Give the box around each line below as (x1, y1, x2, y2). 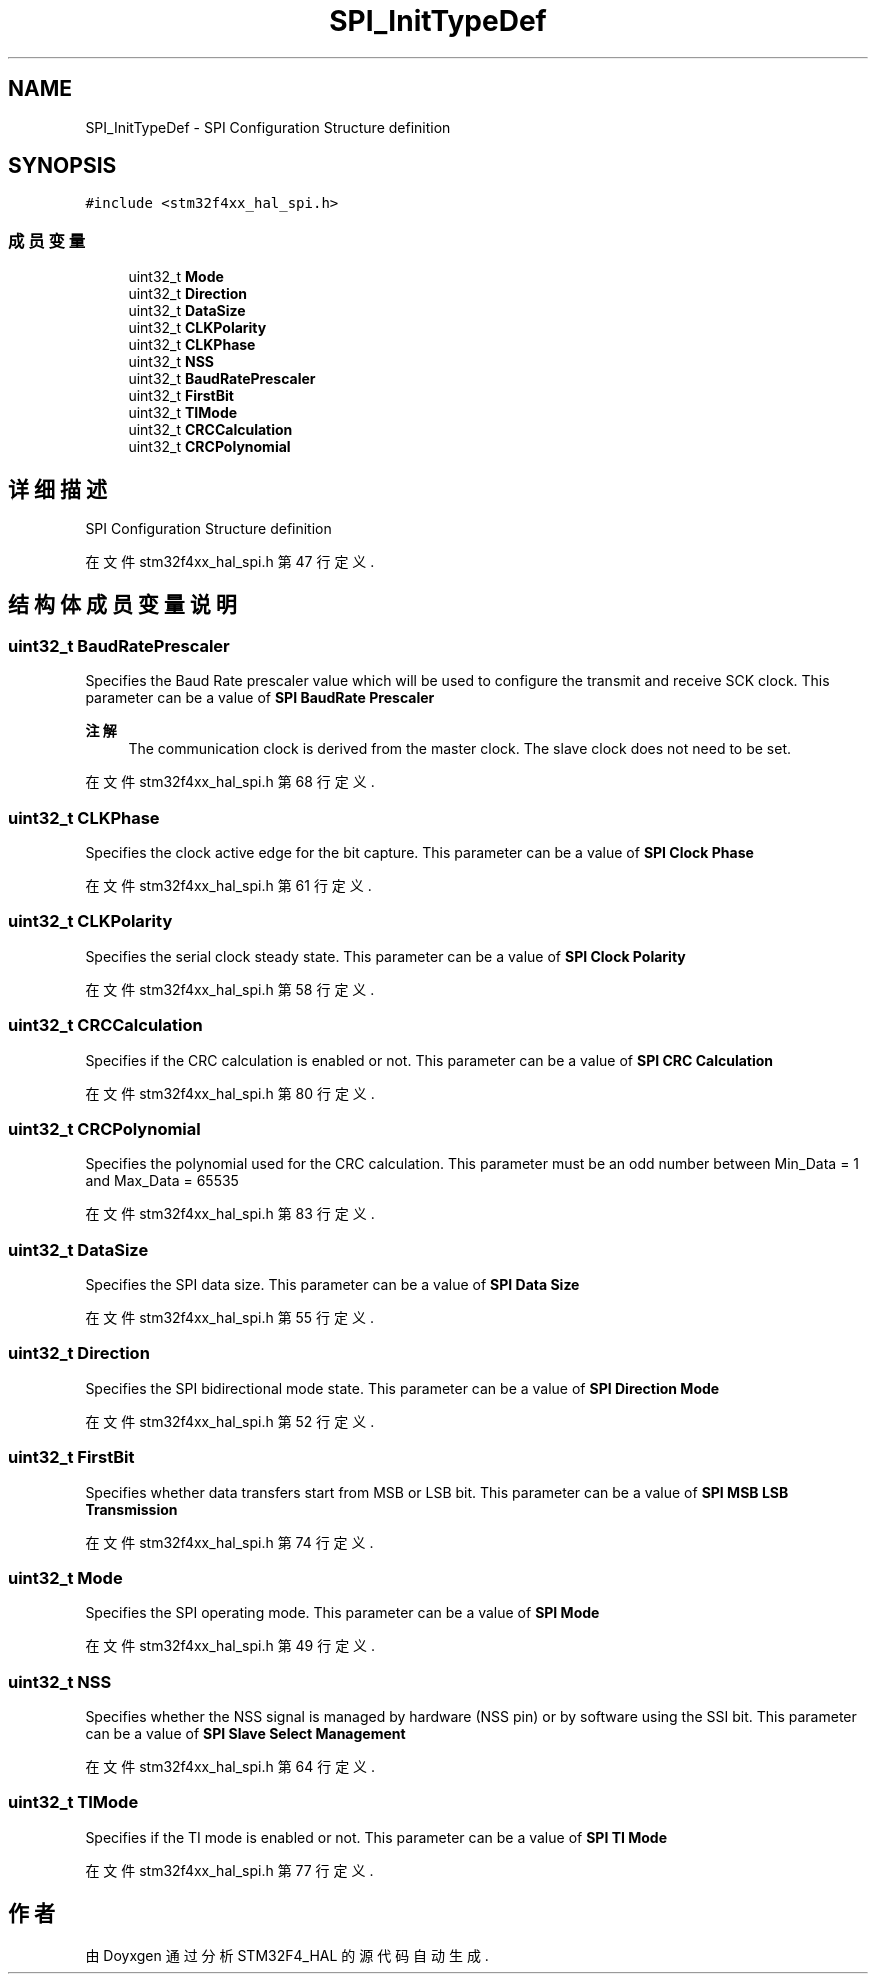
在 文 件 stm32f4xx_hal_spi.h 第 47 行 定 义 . (85, 553, 375, 571)
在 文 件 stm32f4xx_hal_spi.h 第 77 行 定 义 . (85, 1861, 374, 1879)
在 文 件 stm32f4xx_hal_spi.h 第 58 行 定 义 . (85, 980, 375, 998)
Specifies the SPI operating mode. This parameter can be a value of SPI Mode (85, 1604, 600, 1622)
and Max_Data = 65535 (85, 1172, 239, 1190)
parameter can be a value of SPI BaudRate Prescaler (85, 689, 435, 707)
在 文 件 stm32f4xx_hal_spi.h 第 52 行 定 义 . (85, 1412, 375, 1430)
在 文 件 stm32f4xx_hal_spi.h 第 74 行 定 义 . (85, 1533, 374, 1551)
